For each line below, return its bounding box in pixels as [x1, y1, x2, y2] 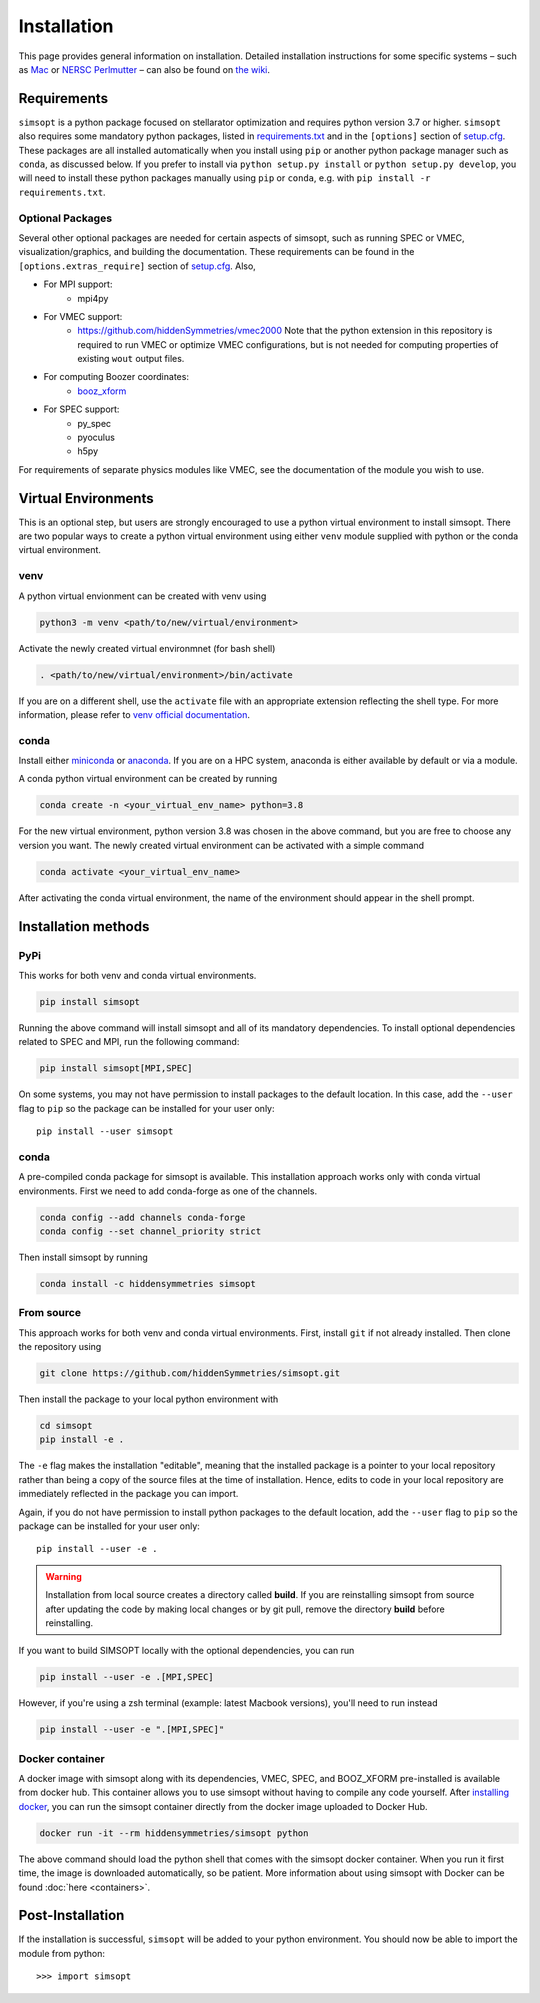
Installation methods [18, 918, 150, 935]
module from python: [18, 1947, 105, 1959]
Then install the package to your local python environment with [18, 1393, 279, 1405]
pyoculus [77, 431, 115, 444]
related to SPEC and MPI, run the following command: [18, 1036, 240, 1048]
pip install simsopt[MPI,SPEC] [39, 1063, 194, 1074]
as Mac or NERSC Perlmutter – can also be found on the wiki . [18, 63, 270, 75]
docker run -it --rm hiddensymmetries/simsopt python [39, 1827, 309, 1839]
